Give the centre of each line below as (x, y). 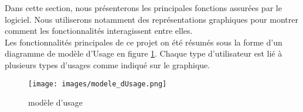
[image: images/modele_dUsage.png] (98, 84)
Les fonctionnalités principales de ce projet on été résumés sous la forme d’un (144, 42)
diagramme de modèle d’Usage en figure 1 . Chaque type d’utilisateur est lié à (144, 53)
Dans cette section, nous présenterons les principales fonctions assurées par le (143, 8)
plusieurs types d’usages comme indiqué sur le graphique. (108, 64)
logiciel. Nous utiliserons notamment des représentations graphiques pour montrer (151, 19)
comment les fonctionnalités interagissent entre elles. (99, 31)
